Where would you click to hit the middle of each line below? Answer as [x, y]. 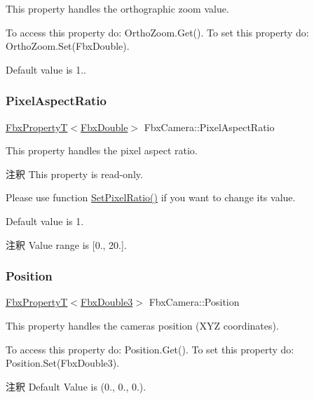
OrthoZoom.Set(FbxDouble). [68, 46]
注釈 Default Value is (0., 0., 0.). [76, 386]
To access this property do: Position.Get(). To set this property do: [150, 349]
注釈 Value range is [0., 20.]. [66, 244]
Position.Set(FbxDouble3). [63, 363]
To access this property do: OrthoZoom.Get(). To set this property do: [157, 32]
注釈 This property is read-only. [74, 174]
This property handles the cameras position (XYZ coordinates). [142, 325]
